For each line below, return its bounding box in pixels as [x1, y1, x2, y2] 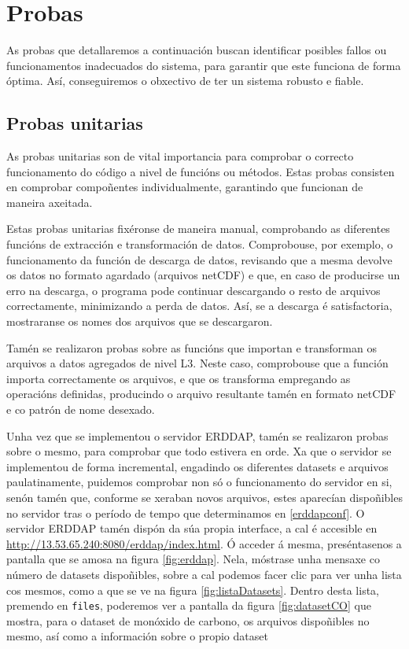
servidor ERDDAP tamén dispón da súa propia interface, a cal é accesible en [6, 520, 378, 537]
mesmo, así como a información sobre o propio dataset [6, 628, 268, 644]
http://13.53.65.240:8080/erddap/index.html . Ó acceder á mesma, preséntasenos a [6, 535, 402, 551]
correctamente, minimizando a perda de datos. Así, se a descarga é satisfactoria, [6, 297, 392, 314]
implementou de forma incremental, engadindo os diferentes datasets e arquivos [6, 458, 389, 474]
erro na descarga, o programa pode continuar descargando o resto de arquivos [6, 282, 381, 298]
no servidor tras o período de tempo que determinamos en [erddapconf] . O [6, 504, 365, 521]
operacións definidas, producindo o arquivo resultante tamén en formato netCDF [6, 385, 396, 402]
